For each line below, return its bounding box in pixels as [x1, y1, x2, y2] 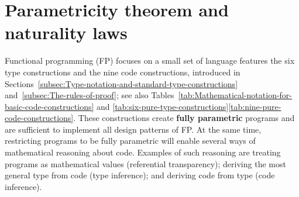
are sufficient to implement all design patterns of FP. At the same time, [5, 123, 262, 135]
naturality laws [5, 20, 128, 44]
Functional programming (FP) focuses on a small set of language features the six [5, 54, 295, 67]
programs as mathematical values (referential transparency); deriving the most [5, 157, 286, 170]
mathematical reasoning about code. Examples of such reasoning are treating [5, 146, 281, 158]
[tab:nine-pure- [228, 100, 281, 112]
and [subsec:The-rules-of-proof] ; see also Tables [5, 89, 174, 101]
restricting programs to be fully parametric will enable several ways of [5, 134, 256, 147]
